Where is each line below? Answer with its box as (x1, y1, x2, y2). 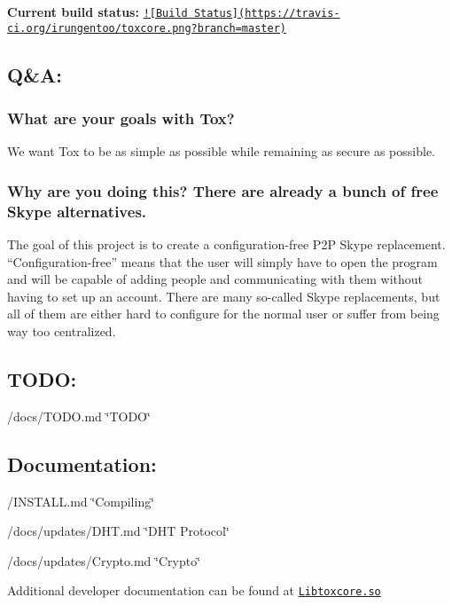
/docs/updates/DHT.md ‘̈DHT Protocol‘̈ (7, 522, 230, 540)
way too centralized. (7, 322, 116, 341)
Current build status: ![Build (7, 3, 188, 20)
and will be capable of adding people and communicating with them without (7, 270, 424, 288)
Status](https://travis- (193, 7, 340, 20)
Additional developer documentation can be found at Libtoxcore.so (7, 581, 381, 600)
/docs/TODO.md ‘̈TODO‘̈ (7, 406, 151, 425)
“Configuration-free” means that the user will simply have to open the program (7, 252, 438, 271)
